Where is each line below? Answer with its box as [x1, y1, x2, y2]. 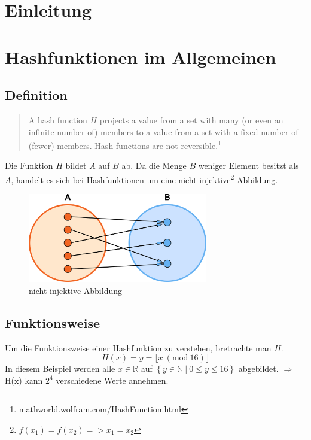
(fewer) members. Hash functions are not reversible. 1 [28, 138, 221, 151]
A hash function [28, 113, 87, 126]
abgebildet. [238, 362, 279, 375]
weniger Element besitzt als [198, 159, 299, 172]
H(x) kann [5, 374, 43, 386]
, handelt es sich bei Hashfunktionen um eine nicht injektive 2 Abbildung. [11, 171, 278, 186]
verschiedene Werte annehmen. [56, 374, 169, 386]
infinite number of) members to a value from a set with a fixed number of [28, 125, 298, 138]
